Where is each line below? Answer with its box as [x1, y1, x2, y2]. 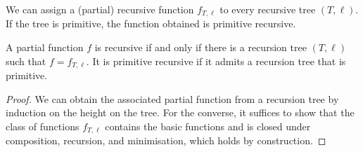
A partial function [6, 40, 84, 55]
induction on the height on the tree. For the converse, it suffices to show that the [6, 105, 355, 120]
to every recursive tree [219, 2, 316, 16]
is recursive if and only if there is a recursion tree [94, 40, 307, 55]
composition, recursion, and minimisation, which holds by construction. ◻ [6, 133, 326, 148]
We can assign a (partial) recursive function [6, 2, 194, 16]
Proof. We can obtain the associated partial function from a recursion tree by [6, 91, 339, 106]
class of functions [6, 118, 79, 133]
